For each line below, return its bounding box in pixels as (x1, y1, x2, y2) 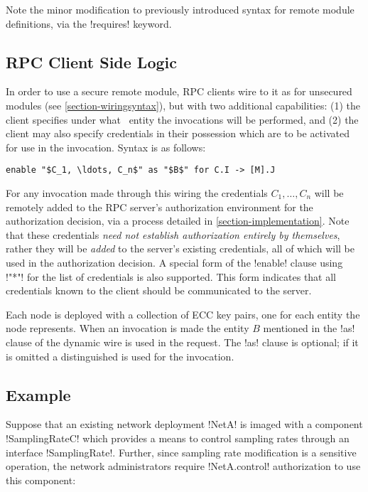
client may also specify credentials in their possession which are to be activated (6, 126, 350, 141)
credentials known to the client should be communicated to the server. (6, 283, 312, 298)
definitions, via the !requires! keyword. (6, 16, 172, 31)
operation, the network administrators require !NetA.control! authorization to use (6, 459, 361, 474)
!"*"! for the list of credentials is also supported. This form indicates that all (6, 269, 337, 284)
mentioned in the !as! (263, 321, 355, 336)
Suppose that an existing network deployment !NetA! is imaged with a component (6, 417, 363, 432)
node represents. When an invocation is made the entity (6, 321, 249, 336)
